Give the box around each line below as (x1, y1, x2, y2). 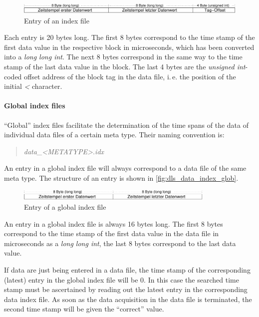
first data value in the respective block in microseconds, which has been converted (4, 41, 255, 52)
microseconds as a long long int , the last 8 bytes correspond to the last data (4, 238, 236, 248)
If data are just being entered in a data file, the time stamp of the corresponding (4, 265, 251, 275)
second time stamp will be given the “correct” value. (4, 304, 164, 314)
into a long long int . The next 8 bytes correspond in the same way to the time (4, 51, 243, 62)
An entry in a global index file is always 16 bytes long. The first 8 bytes (4, 218, 223, 229)
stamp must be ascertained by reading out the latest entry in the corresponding (4, 284, 248, 295)
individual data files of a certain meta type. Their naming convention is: (4, 129, 225, 140)
